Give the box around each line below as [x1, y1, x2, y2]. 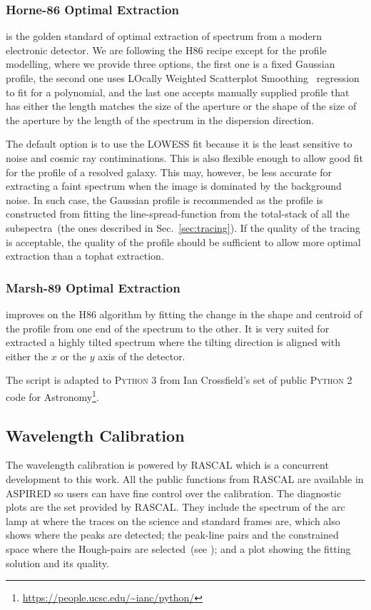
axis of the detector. [98, 348, 185, 363]
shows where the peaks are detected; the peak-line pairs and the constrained [6, 527, 339, 542]
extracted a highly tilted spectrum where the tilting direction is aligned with [6, 335, 340, 350]
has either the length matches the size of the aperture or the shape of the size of [6, 98, 357, 113]
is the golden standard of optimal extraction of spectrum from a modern [6, 29, 322, 44]
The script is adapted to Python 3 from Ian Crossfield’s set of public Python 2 [6, 372, 352, 387]
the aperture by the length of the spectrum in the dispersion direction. [6, 112, 315, 127]
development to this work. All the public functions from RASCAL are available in [6, 471, 364, 486]
